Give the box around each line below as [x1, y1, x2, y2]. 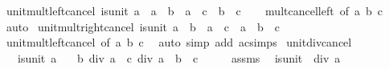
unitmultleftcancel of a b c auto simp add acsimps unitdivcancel [6, 34, 352, 51]
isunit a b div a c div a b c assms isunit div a [17, 49, 341, 66]
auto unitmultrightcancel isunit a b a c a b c [6, 18, 280, 34]
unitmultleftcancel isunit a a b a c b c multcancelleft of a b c [6, 2, 383, 18]
